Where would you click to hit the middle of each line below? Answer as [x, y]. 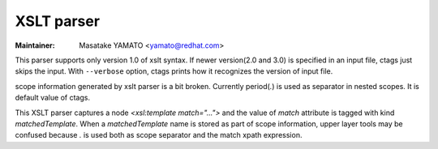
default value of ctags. [53, 98]
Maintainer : [35, 45]
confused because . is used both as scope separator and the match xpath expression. [159, 135]
